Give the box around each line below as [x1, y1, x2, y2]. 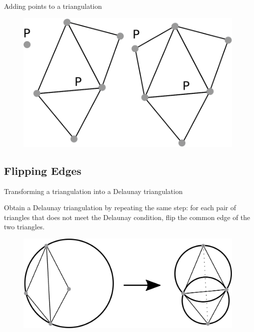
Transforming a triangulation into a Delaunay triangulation [4, 186, 183, 196]
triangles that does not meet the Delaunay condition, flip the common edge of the [4, 212, 250, 222]
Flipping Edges [4, 163, 82, 178]
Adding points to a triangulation [4, 1, 102, 11]
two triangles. [4, 221, 45, 232]
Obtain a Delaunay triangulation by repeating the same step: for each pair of [4, 202, 236, 213]
